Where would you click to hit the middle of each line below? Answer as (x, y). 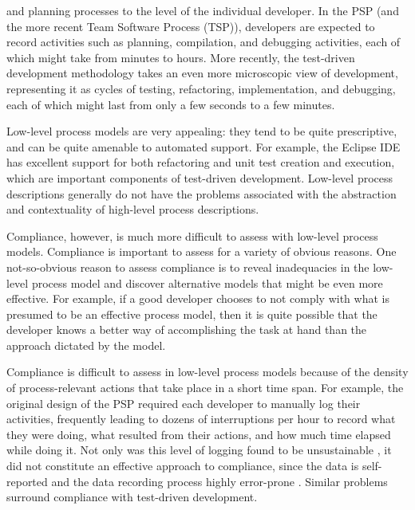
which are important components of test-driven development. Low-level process (200, 177)
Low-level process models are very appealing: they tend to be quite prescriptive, (202, 131)
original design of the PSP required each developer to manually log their (184, 403)
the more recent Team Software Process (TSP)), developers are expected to (191, 26)
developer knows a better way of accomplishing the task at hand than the (187, 330)
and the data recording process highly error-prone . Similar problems (219, 481)
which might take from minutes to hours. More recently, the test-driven (181, 57)
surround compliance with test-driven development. (132, 497)
